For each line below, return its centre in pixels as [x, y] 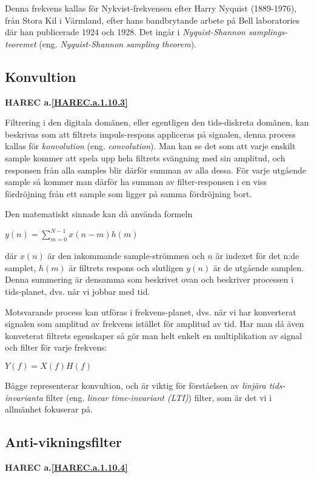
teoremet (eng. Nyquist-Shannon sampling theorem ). [101, 43]
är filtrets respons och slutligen [126, 267]
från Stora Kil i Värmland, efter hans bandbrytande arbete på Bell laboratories [152, 20]
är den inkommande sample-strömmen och [126, 256]
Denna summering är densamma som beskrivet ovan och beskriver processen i [149, 279]
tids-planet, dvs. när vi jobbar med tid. [78, 291]
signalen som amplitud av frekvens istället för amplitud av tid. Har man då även [155, 324]
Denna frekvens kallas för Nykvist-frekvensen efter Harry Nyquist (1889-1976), [151, 8]
